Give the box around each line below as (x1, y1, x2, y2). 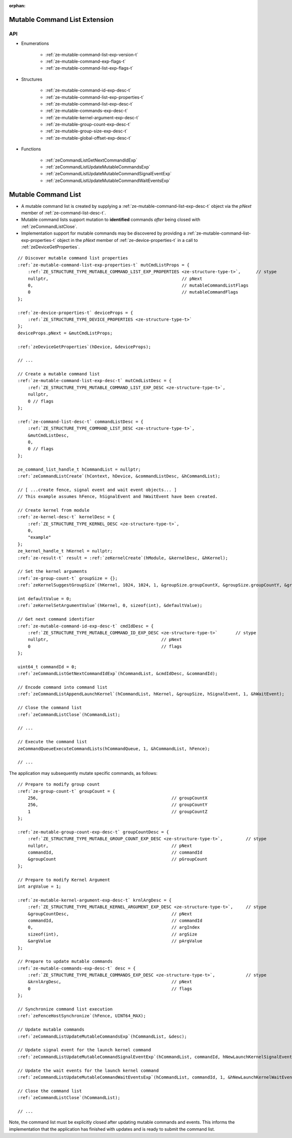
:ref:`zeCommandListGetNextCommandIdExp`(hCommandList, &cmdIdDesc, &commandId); (18, 671, 218, 677)
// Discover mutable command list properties (18, 256, 128, 261)
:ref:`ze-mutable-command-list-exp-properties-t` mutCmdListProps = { (18, 262, 190, 268)
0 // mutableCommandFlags (27, 290, 238, 295)
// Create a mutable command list (18, 371, 100, 377)
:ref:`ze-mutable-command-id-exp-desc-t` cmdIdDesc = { (18, 623, 154, 629)
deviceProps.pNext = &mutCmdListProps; (18, 330, 113, 336)
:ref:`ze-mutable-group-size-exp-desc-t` (45, 128, 128, 134)
